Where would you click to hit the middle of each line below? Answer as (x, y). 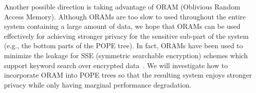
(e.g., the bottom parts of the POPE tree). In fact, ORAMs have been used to (124, 46)
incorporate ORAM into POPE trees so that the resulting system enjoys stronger (128, 75)
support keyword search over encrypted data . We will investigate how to (116, 65)
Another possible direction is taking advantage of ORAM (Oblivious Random (122, 6)
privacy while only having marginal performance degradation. (98, 84)
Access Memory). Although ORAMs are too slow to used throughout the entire (125, 16)
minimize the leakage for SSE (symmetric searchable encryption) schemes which (126, 55)
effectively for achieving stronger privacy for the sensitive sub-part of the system (127, 36)
